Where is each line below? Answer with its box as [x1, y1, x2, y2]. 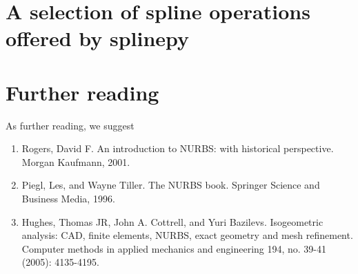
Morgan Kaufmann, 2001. [21, 154, 130, 169]
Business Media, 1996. [21, 191, 115, 206]
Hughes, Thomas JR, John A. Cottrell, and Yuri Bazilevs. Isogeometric [21, 214, 324, 229]
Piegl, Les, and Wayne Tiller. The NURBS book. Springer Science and [21, 178, 320, 192]
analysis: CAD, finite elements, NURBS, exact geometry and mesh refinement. [21, 228, 353, 242]
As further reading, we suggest [6, 118, 135, 132]
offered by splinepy [6, 24, 190, 52]
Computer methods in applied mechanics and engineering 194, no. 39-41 [21, 241, 327, 255]
